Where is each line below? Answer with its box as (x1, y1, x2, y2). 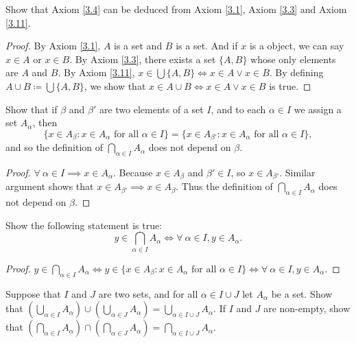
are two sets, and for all (98, 286, 198, 300)
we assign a (294, 102, 342, 116)
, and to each (211, 102, 266, 116)
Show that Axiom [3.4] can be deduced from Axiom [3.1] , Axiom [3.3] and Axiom (5, 2, 347, 16)
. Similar (279, 165, 316, 179)
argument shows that (5, 179, 94, 193)
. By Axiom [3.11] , (58, 65, 135, 80)
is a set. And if (176, 38, 238, 53)
